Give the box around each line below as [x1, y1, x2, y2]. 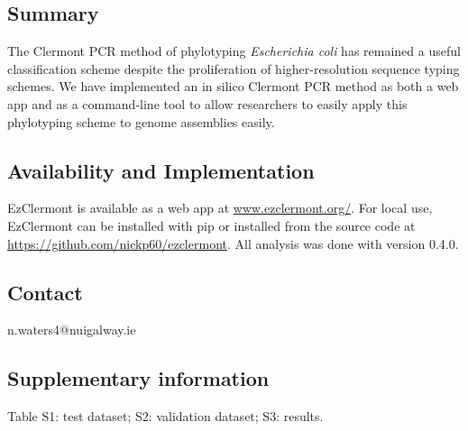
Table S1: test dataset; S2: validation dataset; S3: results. [7, 407, 324, 426]
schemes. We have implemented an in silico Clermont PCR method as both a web [7, 77, 459, 96]
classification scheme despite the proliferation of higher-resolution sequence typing [7, 59, 460, 78]
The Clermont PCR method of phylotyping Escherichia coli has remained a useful [7, 41, 461, 60]
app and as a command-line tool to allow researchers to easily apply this [7, 94, 408, 113]
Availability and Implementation [7, 156, 315, 184]
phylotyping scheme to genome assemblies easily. [7, 112, 275, 131]
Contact [7, 278, 83, 306]
